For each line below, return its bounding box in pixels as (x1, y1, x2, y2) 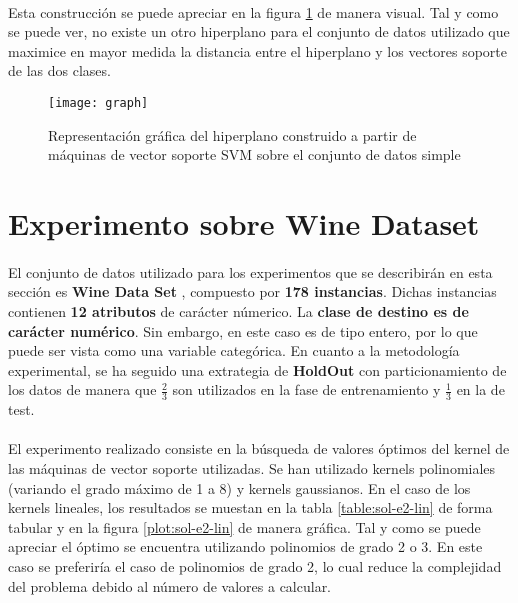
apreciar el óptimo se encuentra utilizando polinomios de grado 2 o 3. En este (8, 536, 483, 557)
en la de (456, 379, 505, 400)
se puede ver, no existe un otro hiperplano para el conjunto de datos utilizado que (8, 21, 510, 42)
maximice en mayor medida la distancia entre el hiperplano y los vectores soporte (8, 40, 508, 61)
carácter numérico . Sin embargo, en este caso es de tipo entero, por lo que (8, 320, 478, 341)
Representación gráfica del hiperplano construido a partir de (48, 124, 417, 145)
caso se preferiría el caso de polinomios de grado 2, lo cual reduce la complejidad (8, 555, 502, 576)
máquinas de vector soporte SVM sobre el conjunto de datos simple (48, 144, 461, 165)
